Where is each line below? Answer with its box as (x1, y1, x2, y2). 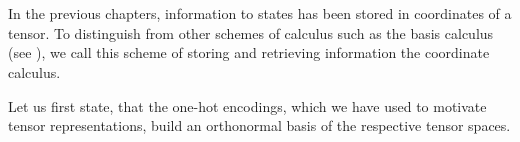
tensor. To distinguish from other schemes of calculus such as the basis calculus (8, 22, 494, 43)
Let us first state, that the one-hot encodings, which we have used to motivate (8, 95, 487, 116)
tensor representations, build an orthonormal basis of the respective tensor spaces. (8, 115, 511, 136)
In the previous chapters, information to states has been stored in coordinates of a (8, 3, 512, 24)
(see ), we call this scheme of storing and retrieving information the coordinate (8, 42, 490, 63)
